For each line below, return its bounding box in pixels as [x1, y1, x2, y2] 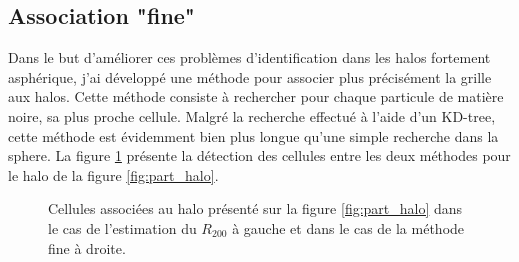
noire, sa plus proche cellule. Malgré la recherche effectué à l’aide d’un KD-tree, [8, 105, 496, 126]
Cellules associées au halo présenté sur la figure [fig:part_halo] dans [48, 198, 463, 219]
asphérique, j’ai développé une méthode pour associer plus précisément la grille [8, 66, 492, 87]
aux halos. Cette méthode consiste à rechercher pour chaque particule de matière [8, 86, 504, 107]
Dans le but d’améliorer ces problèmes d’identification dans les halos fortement [8, 47, 491, 68]
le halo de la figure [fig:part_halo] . [8, 164, 219, 185]
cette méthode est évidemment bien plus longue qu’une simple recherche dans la [8, 125, 499, 146]
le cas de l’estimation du [48, 217, 197, 238]
